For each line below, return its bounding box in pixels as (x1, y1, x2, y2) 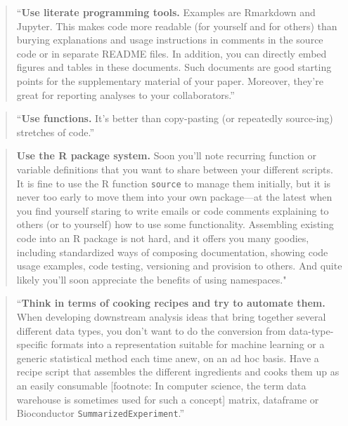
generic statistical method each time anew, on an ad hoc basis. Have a (16, 350, 319, 365)
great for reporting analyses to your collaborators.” (16, 87, 235, 102)
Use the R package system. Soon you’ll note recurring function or (16, 148, 316, 163)
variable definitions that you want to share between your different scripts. (16, 161, 333, 176)
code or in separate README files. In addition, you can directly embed (16, 46, 327, 60)
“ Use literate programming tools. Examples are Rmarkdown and (16, 5, 316, 19)
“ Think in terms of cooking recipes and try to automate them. (16, 295, 326, 310)
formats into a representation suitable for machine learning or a (51, 337, 325, 352)
